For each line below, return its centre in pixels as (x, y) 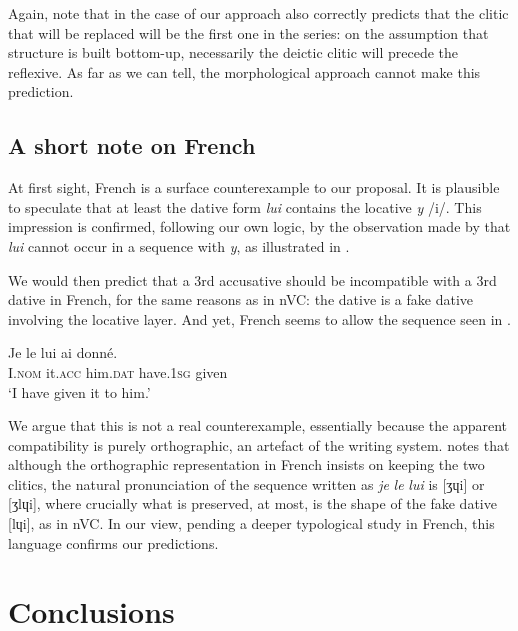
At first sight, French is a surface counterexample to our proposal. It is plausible (254, 187)
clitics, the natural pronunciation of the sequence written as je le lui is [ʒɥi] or (246, 483)
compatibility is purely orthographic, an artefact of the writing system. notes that (259, 444)
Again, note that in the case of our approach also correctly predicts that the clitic (258, 13)
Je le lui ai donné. (63, 352)
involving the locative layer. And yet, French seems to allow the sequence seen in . (259, 318)
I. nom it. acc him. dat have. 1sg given (118, 371)
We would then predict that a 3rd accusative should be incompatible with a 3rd (252, 279)
